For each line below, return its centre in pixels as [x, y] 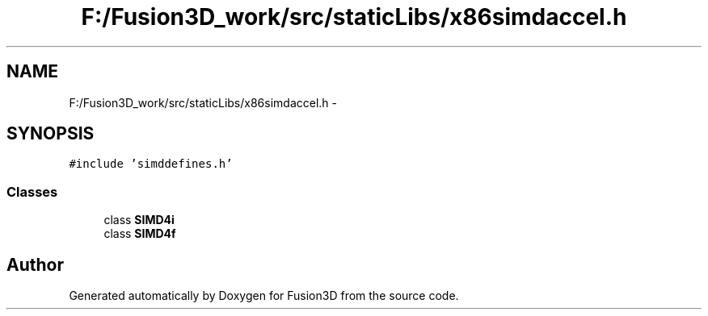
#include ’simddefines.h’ [151, 164]
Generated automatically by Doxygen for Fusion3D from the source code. [264, 296]
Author [35, 264]
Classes [32, 191]
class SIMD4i [139, 220]
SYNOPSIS [51, 134]
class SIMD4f [140, 234]
